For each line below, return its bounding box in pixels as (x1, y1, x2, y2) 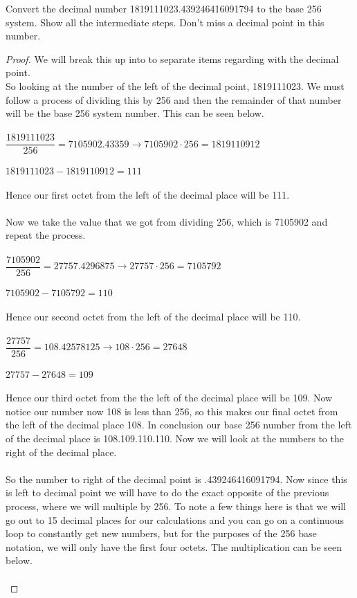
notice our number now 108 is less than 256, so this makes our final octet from (6, 404, 338, 418)
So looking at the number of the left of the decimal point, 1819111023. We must (6, 78, 345, 93)
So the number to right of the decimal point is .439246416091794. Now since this (6, 471, 347, 486)
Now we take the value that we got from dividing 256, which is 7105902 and (6, 214, 328, 228)
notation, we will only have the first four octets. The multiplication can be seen (6, 539, 342, 554)
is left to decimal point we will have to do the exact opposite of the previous (6, 485, 329, 500)
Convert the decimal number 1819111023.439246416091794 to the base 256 (6, 1, 322, 15)
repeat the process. (6, 228, 86, 242)
